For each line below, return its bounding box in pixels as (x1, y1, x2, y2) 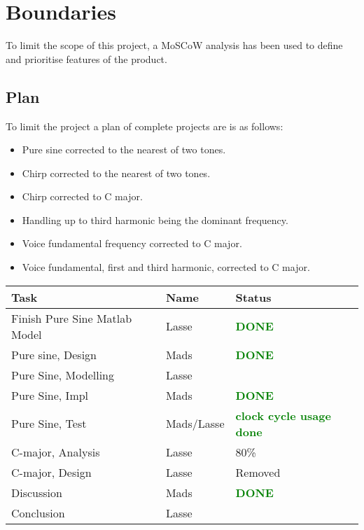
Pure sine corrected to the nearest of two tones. (22, 142, 226, 157)
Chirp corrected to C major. (22, 189, 143, 204)
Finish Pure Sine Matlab (11, 309, 132, 326)
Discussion (11, 484, 62, 501)
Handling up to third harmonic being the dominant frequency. (22, 212, 288, 227)
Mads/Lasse (165, 415, 225, 432)
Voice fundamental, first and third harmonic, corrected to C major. (22, 260, 310, 274)
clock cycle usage (235, 407, 331, 424)
